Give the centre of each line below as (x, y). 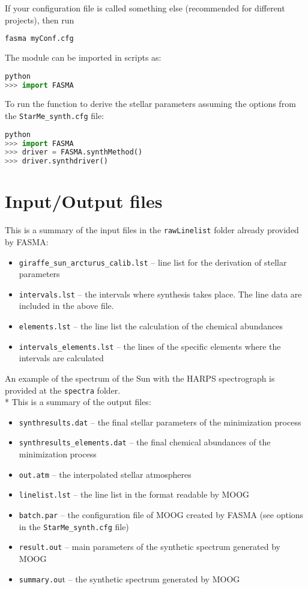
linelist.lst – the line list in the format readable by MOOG (134, 494)
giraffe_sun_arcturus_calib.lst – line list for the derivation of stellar (153, 262)
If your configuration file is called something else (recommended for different (145, 8)
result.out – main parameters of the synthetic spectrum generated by (149, 547)
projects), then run (40, 20)
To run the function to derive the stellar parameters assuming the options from (150, 104)
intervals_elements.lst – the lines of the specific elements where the (150, 346)
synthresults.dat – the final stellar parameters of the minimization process (160, 422)
